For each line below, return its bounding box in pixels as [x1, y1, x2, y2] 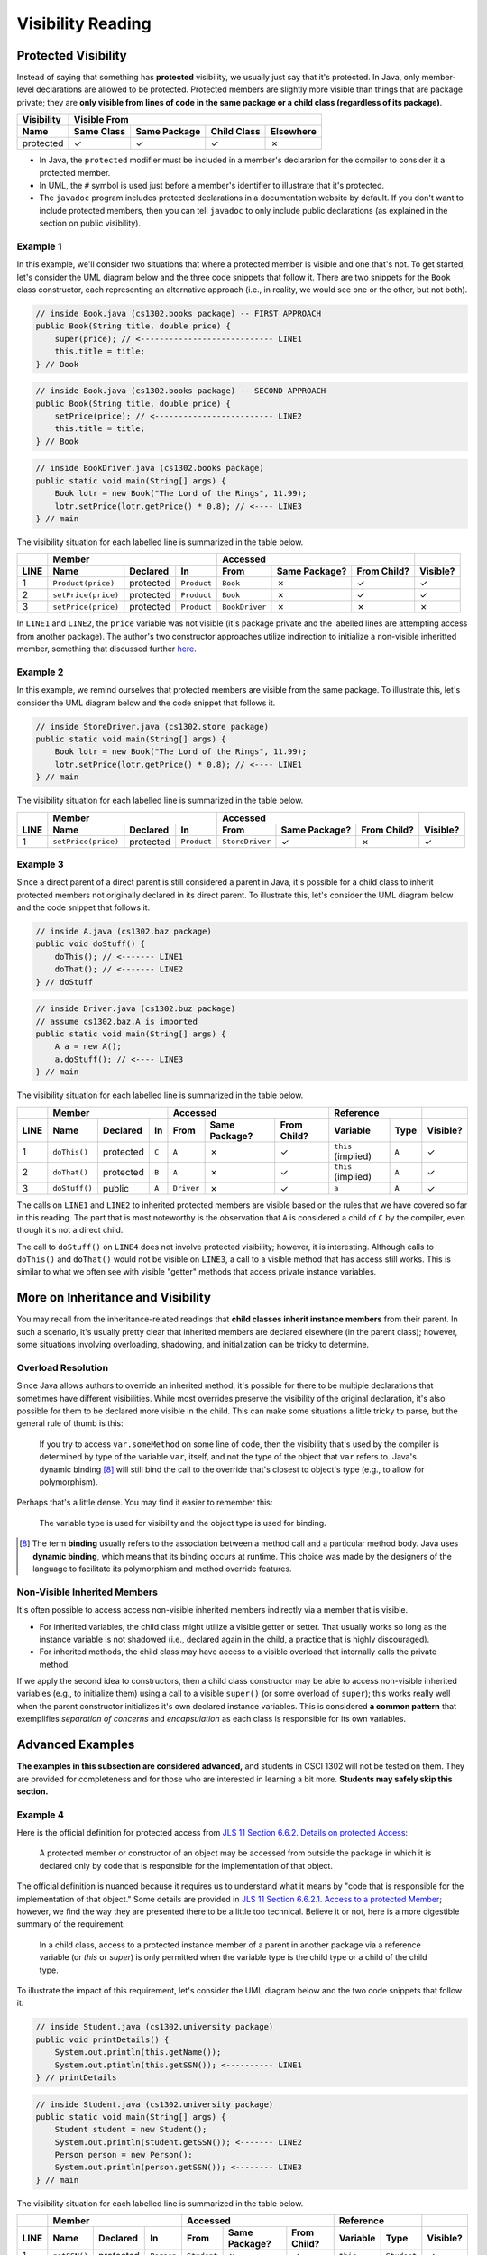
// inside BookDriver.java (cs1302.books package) [35, 463, 265, 474]
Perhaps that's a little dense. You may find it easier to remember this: [16, 1497, 273, 1508]
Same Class [73, 125, 126, 138]
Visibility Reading [16, 14, 152, 33]
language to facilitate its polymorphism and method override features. [32, 1563, 292, 1574]
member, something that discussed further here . [16, 643, 198, 654]
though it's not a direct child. [16, 1225, 124, 1236]
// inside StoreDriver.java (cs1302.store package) [35, 722, 270, 732]
